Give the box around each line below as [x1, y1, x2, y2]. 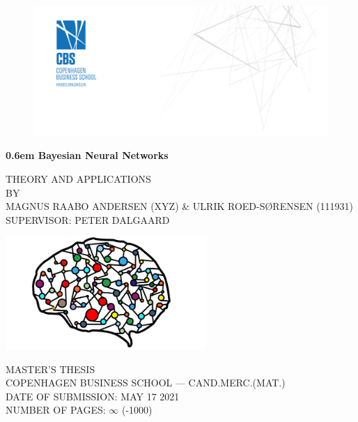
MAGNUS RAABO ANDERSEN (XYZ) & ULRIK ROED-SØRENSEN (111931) [6, 199, 354, 213]
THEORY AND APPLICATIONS [6, 171, 151, 186]
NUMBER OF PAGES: [6, 402, 106, 417]
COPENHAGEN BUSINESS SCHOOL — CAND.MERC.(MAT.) [6, 375, 286, 390]
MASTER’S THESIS [6, 361, 95, 376]
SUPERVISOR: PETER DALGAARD [6, 212, 170, 227]
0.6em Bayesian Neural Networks [6, 148, 169, 163]
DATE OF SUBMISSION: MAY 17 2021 [6, 389, 180, 403]
